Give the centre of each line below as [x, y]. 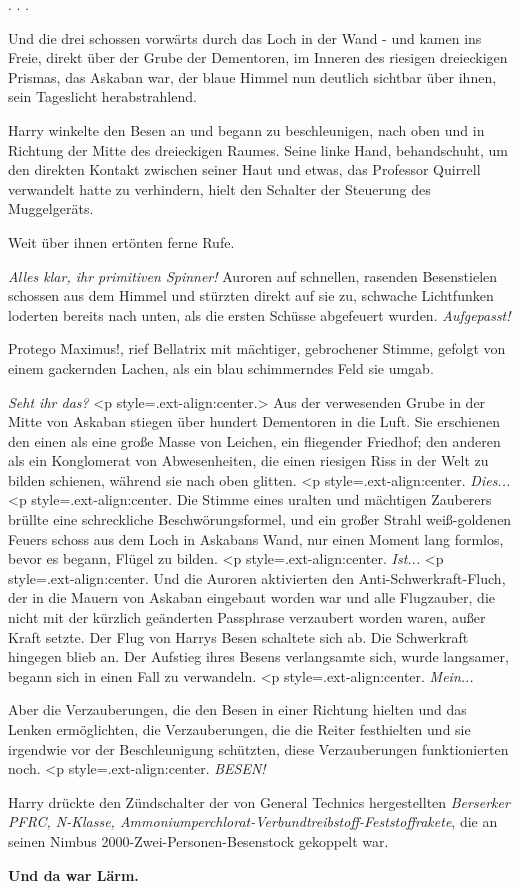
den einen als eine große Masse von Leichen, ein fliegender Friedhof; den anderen [254, 440]
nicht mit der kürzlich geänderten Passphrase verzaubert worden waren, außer [247, 617]
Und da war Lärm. [73, 874]
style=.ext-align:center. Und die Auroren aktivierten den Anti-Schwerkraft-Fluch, [257, 577]
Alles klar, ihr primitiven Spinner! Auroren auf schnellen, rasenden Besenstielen [253, 275]
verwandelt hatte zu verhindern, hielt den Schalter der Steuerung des [219, 188]
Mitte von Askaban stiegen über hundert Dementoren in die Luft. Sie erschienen [254, 421]
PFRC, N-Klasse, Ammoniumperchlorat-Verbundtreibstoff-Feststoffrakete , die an [253, 821]
